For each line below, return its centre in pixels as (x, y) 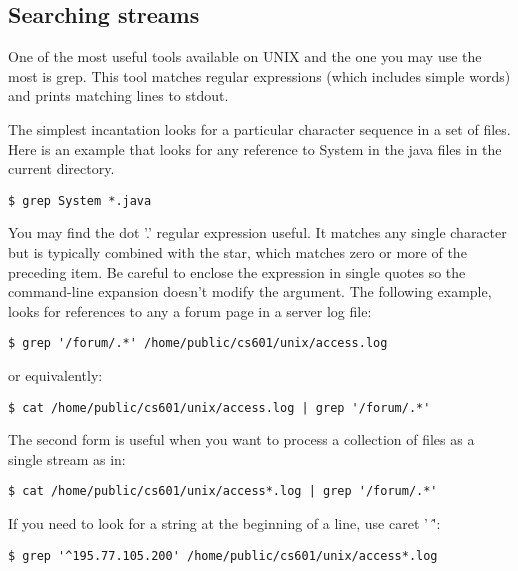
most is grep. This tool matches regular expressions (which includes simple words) (259, 75)
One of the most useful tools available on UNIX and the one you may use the (245, 56)
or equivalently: (55, 375)
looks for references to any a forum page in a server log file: (190, 310)
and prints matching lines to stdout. (118, 95)
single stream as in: (67, 458)
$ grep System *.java (80, 200)
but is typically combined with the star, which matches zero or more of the (237, 252)
